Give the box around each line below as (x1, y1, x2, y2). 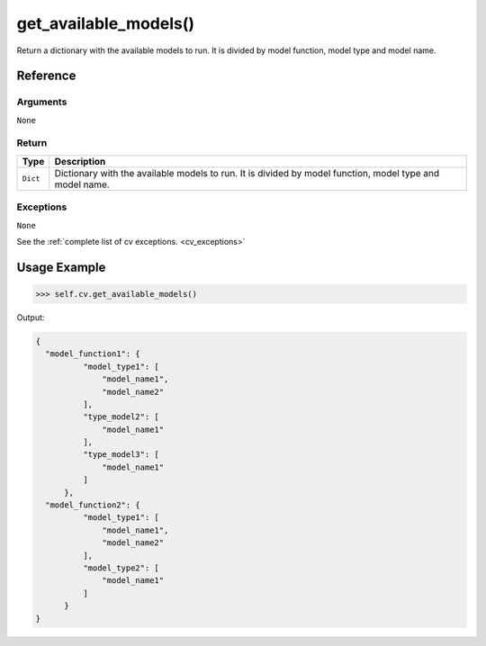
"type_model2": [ (82, 412, 159, 422)
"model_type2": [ (82, 562, 159, 573)
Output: (16, 311, 45, 323)
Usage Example (16, 259, 106, 274)
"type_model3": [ (82, 450, 159, 460)
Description (54, 155, 106, 167)
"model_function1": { (45, 349, 141, 359)
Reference (16, 68, 76, 84)
